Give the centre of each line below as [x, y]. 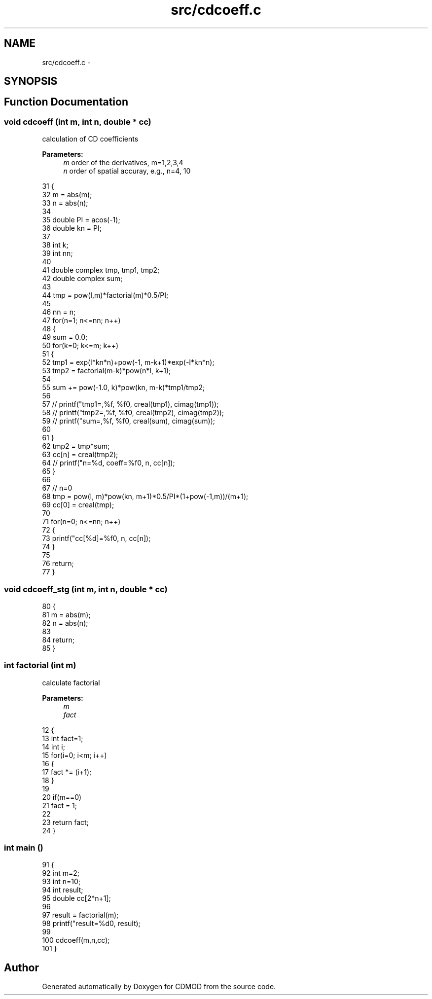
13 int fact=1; [63, 738]
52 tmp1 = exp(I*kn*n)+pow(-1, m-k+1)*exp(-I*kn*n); [128, 362]
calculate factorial [71, 682]
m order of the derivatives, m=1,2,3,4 [123, 163]
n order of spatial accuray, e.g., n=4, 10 [127, 171]
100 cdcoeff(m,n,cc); [76, 940]
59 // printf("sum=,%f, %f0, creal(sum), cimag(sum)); [129, 421]
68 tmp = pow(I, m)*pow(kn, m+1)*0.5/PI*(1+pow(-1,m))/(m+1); [145, 497]
